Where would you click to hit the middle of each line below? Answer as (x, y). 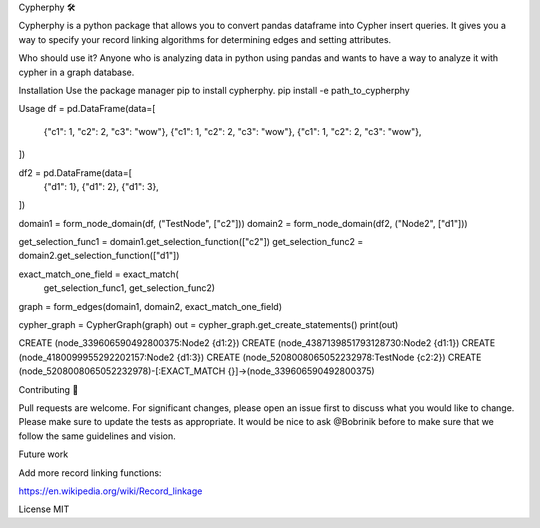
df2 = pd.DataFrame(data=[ (75, 172)
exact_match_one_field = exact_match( (98, 274)
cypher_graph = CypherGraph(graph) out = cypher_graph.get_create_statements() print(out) (208, 325)
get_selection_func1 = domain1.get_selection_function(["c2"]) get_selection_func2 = (191, 242)
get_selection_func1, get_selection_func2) (129, 288)
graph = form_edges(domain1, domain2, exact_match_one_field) (150, 306)
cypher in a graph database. (76, 72)
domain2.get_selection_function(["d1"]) (99, 256)
